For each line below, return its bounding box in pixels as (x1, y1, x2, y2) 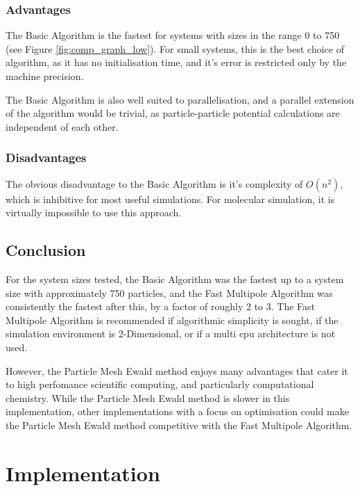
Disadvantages (6, 149, 87, 166)
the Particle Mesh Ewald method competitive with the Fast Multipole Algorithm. (6, 417, 352, 432)
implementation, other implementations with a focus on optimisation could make (6, 404, 349, 419)
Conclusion (6, 239, 86, 261)
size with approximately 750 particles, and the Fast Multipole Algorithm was (6, 285, 333, 300)
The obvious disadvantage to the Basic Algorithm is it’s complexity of (6, 176, 303, 191)
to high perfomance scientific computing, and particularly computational (6, 377, 314, 392)
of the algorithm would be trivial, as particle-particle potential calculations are (6, 106, 340, 120)
